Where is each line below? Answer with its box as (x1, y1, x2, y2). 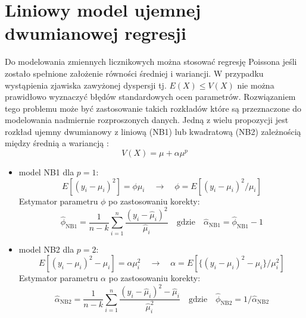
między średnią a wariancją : (5, 137, 109, 149)
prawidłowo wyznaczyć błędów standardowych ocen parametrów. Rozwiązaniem (5, 90, 296, 103)
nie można (237, 78, 274, 91)
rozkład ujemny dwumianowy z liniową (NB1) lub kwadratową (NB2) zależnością (5, 125, 301, 137)
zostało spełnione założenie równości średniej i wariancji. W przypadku (5, 67, 264, 79)
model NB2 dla (18, 243, 74, 255)
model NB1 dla (18, 166, 74, 178)
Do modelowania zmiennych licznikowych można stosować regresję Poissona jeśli (5, 55, 297, 68)
